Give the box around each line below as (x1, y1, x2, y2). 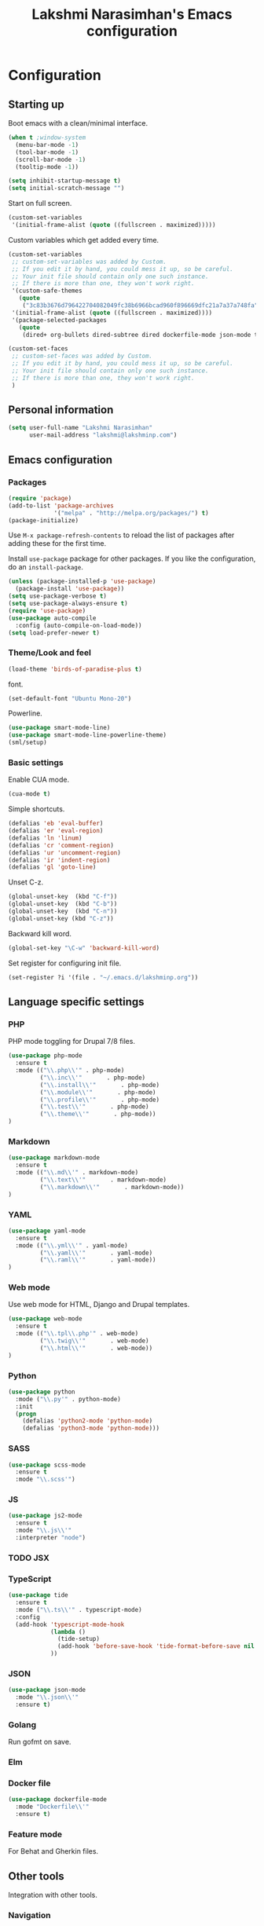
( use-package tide (8, 1591, 68, 1599)
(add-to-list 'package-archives (8, 501, 114, 510)
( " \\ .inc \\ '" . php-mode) (39, 1074, 146, 1082)
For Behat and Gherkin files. (8, 1847, 99, 1856)
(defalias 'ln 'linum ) (8, 834, 82, 842)
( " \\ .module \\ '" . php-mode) (39, 1088, 156, 1097)
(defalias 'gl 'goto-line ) (8, 863, 97, 871)
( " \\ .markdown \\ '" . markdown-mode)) (39, 1183, 185, 1191)
